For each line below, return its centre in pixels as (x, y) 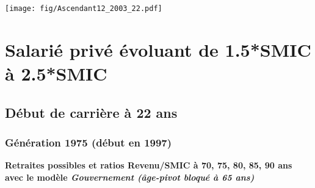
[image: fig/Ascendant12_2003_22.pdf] (84, 9)
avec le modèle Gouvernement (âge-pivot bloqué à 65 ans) (130, 177)
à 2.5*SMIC (56, 74)
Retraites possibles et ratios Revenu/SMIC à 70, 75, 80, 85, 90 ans (149, 165)
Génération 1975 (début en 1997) (89, 142)
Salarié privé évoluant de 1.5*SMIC (158, 49)
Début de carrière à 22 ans (91, 112)
